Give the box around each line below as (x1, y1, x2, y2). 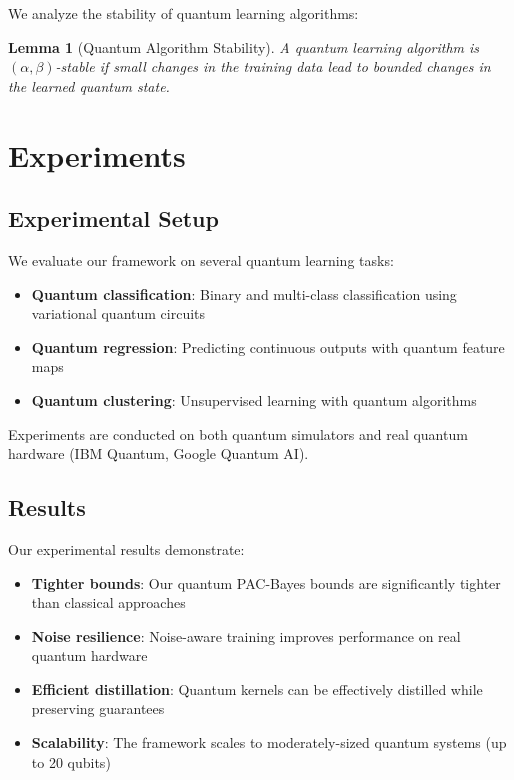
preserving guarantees (31, 698, 165, 719)
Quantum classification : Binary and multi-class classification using (31, 283, 457, 304)
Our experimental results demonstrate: (8, 538, 245, 559)
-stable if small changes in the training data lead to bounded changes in (55, 56, 491, 77)
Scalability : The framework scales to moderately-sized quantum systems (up (31, 732, 507, 753)
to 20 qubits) (31, 751, 111, 772)
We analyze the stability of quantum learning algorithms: (8, 3, 359, 23)
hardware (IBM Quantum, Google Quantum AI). (8, 443, 309, 464)
